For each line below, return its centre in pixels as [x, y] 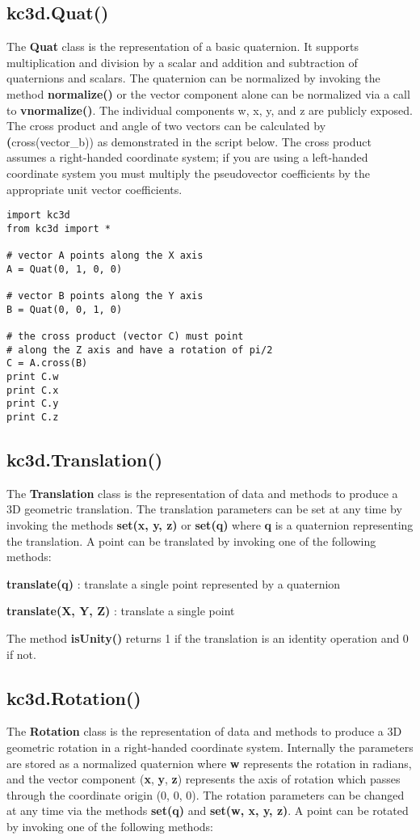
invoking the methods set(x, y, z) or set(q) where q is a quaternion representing [210, 525]
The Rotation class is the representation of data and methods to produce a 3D [204, 731]
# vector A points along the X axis [105, 256]
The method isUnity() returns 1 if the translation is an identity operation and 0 [208, 638]
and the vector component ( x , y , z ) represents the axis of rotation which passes [204, 779]
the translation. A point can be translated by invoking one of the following [191, 540]
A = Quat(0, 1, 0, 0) [65, 269]
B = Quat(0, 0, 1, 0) [65, 309]
